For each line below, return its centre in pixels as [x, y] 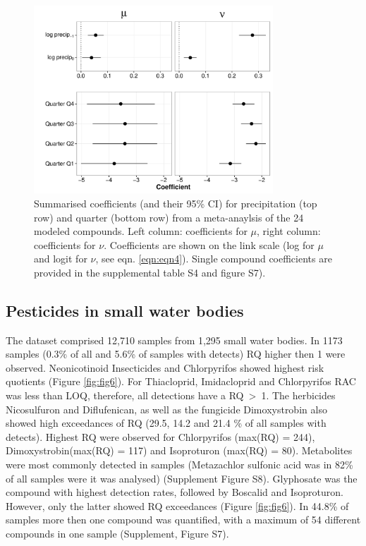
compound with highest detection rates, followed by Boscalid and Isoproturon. [175, 492]
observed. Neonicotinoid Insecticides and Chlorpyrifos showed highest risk [165, 367]
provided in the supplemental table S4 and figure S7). [150, 272]
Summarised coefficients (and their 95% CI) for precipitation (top [176, 203]
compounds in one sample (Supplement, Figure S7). [117, 533]
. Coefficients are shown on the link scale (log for [209, 244]
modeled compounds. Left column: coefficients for [141, 231]
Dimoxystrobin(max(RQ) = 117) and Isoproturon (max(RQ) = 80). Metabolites [179, 450]
